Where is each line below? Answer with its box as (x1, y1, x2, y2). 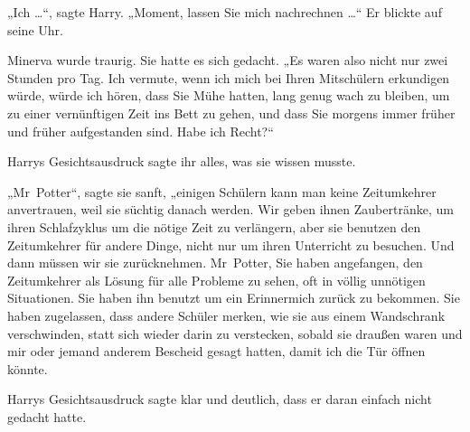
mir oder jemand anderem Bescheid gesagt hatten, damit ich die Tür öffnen (7, 342, 426, 361)
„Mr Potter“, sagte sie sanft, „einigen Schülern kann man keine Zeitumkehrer (7, 182, 437, 201)
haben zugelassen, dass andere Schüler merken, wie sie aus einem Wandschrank (7, 305, 446, 324)
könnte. (7, 359, 48, 378)
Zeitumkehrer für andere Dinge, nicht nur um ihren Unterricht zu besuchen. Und (7, 235, 455, 254)
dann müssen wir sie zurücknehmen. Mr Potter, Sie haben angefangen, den (7, 253, 423, 272)
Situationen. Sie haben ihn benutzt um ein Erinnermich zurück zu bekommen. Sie (7, 288, 460, 307)
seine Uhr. (7, 20, 63, 39)
